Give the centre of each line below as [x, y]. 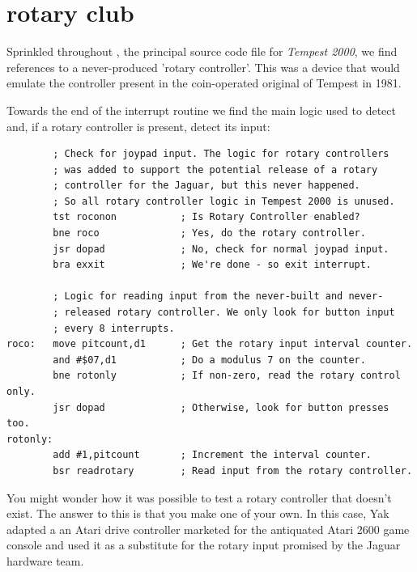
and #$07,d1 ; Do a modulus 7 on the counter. [209, 360]
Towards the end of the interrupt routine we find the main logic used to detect [201, 110]
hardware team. [45, 560]
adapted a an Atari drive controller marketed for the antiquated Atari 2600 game [208, 529]
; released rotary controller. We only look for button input [224, 313]
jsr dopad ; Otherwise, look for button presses [221, 407]
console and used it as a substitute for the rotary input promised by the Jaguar [204, 545]
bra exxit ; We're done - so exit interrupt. [213, 265]
